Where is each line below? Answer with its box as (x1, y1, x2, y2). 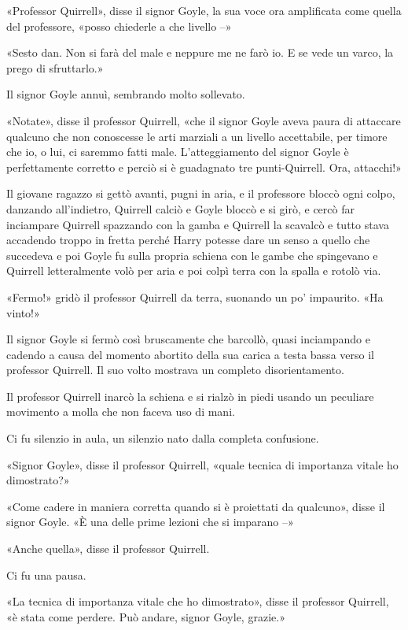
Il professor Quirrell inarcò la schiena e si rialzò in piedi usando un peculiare (6, 387, 374, 404)
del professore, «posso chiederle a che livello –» (6, 17, 232, 34)
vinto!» (6, 304, 40, 321)
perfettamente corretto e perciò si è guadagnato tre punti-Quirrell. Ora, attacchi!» (6, 158, 402, 175)
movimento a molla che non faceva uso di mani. (6, 403, 235, 420)
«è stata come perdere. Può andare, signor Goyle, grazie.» (6, 608, 285, 624)
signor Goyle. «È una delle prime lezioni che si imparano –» (6, 513, 294, 530)
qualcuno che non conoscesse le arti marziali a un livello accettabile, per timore (6, 128, 388, 144)
